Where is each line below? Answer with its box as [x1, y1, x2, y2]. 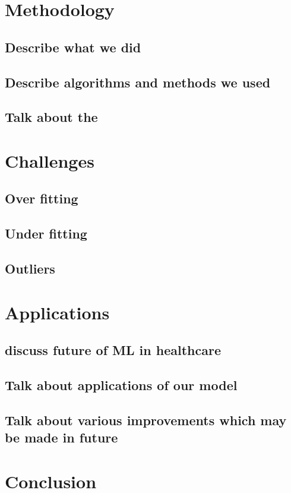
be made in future [5, 428, 118, 447]
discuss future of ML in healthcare [5, 341, 221, 359]
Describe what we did [5, 37, 141, 56]
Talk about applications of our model [5, 375, 238, 394]
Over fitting [5, 189, 78, 208]
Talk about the [5, 108, 98, 126]
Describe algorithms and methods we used [5, 73, 271, 91]
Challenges [5, 148, 94, 172]
